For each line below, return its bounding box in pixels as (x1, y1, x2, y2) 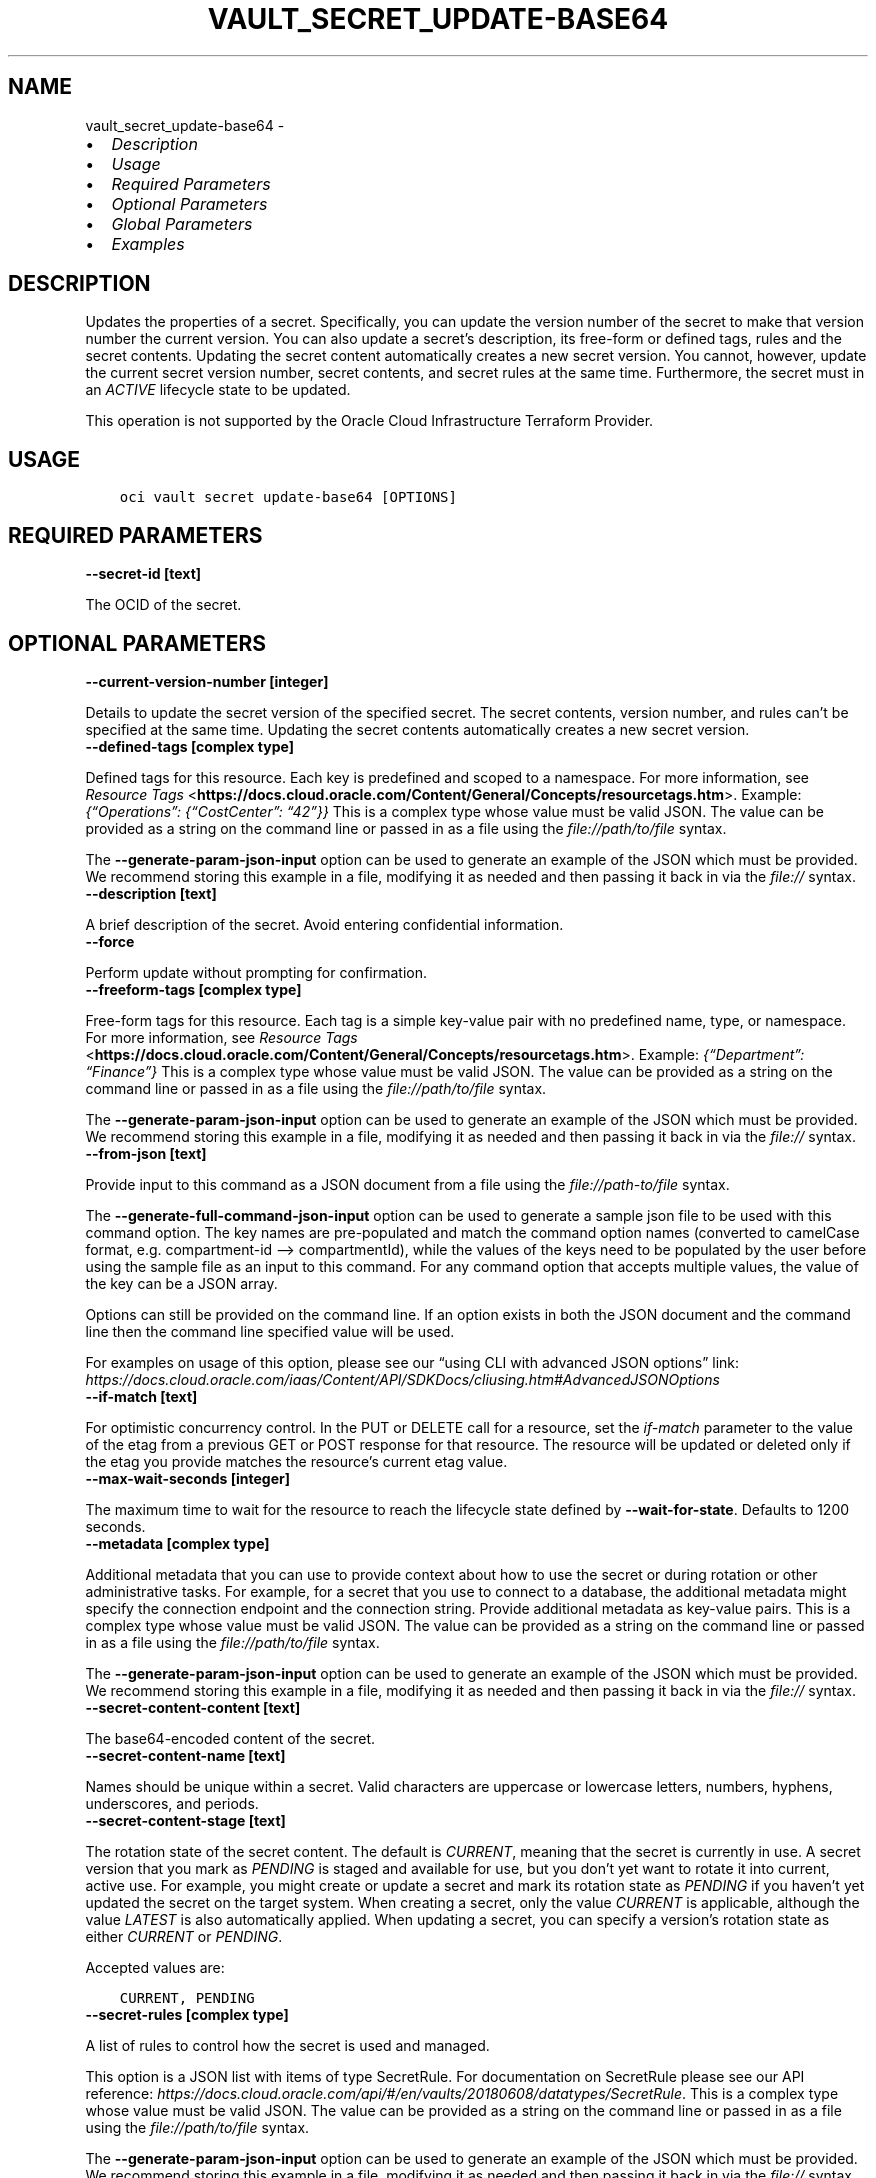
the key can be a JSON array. (85, 1274, 278, 1292)
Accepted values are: (85, 1958, 225, 1976)
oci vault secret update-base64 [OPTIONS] (119, 489, 457, 506)
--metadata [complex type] (85, 1534, 270, 1552)
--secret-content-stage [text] (85, 1811, 286, 1829)
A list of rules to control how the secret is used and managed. (85, 2036, 490, 2054)
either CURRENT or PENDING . (85, 1927, 283, 1945)
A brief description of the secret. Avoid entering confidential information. (85, 915, 564, 933)
